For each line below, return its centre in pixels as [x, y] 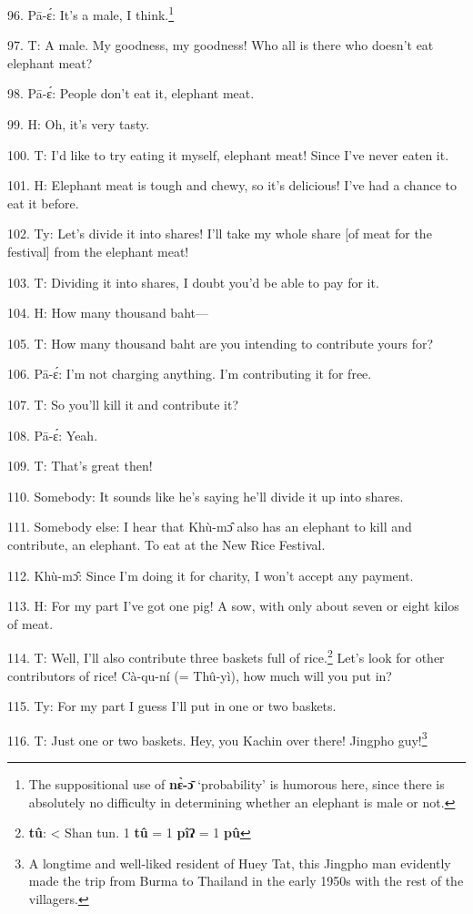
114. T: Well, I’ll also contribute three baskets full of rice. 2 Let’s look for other [226, 656]
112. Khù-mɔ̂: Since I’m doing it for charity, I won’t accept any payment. [211, 575]
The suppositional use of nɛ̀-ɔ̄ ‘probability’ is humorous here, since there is [236, 784]
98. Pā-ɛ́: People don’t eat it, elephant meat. [131, 93]
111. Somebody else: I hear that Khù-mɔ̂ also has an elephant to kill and [210, 527]
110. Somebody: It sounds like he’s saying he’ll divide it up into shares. [206, 496]
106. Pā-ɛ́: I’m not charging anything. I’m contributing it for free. [190, 374]
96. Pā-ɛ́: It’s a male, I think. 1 [91, 13]
